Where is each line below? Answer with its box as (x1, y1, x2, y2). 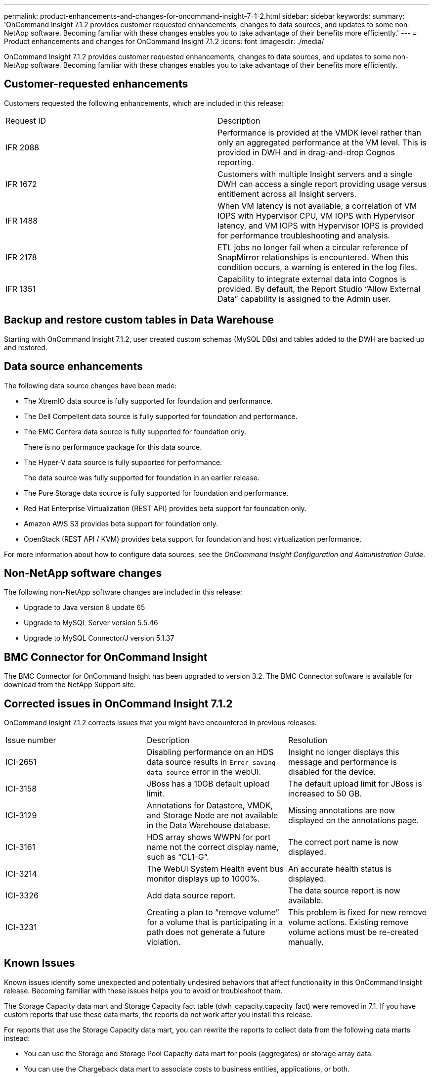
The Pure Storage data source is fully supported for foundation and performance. (24, 488, 289, 497)
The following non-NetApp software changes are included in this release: (4, 588, 242, 597)
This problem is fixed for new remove (288, 907, 427, 918)
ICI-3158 (5, 784, 37, 794)
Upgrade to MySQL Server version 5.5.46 (24, 618, 158, 627)
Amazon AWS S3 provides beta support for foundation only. (24, 519, 218, 528)
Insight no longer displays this (288, 747, 399, 757)
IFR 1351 (5, 283, 36, 294)
